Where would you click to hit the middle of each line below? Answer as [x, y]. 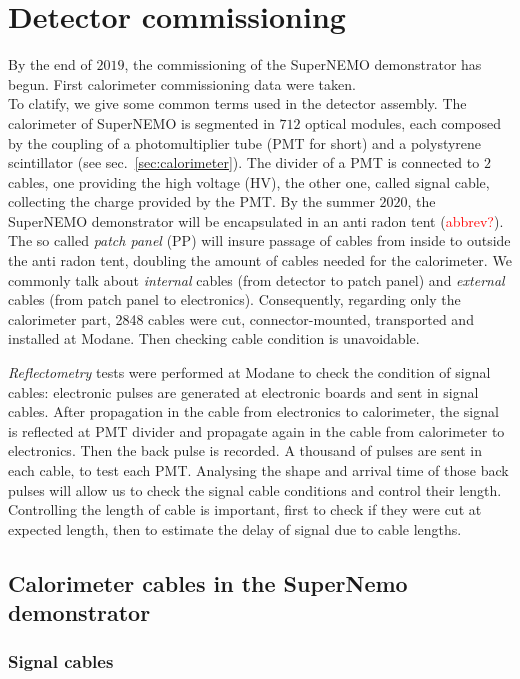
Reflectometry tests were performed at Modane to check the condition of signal [249, 372]
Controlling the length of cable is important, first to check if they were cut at [245, 509]
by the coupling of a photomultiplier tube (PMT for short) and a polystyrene [245, 142]
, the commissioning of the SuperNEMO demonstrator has [303, 64]
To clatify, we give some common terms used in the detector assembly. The [237, 103]
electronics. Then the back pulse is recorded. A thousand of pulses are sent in [245, 450]
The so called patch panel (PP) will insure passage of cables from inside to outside [259, 240]
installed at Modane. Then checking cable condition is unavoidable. [214, 338]
